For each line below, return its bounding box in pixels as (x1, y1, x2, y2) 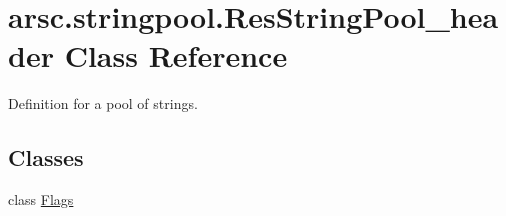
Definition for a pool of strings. (8, 93, 198, 114)
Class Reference (64, 35, 288, 76)
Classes (8, 142, 84, 173)
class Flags (8, 189, 74, 210)
